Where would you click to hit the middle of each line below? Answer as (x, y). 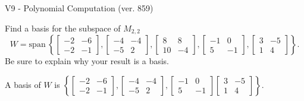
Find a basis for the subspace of (63, 28)
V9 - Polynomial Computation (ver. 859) (79, 8)
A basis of (23, 84)
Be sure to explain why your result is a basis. (87, 61)
